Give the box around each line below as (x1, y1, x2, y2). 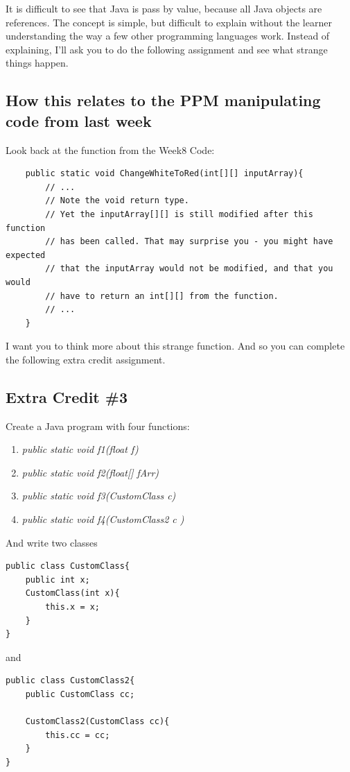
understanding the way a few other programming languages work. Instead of (6, 28, 330, 43)
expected (6, 250, 46, 260)
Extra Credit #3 (6, 386, 128, 407)
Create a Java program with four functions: (6, 418, 190, 433)
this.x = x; (45, 602, 100, 612)
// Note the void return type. (45, 196, 189, 206)
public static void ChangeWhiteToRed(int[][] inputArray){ (25, 169, 304, 179)
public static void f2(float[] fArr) (21, 465, 159, 479)
